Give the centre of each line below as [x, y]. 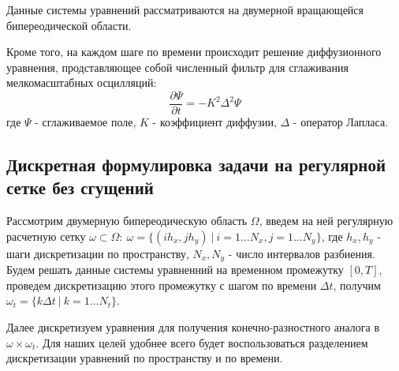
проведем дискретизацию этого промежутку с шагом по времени [162, 285]
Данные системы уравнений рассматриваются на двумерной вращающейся [185, 9]
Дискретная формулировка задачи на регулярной [196, 165]
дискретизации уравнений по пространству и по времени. [145, 358]
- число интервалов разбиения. [302, 253]
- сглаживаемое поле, [86, 122]
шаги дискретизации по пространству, [98, 253]
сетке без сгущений [80, 187]
